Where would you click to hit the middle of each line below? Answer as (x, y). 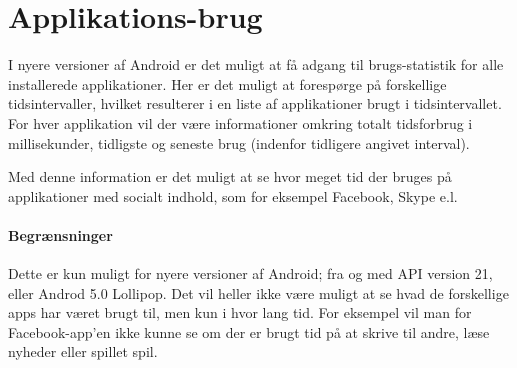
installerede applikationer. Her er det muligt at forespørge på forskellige (227, 83)
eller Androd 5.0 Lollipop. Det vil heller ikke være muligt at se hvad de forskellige (258, 292)
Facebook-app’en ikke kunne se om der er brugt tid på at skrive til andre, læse (249, 331)
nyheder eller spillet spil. (83, 351)
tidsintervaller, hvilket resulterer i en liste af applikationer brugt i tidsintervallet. (255, 103)
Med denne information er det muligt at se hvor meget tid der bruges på (230, 176)
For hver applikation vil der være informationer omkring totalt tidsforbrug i (240, 122)
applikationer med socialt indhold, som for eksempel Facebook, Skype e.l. (233, 195)
